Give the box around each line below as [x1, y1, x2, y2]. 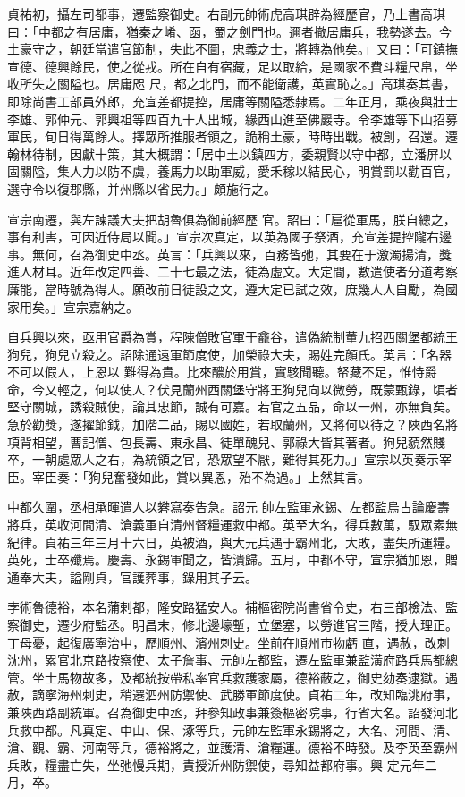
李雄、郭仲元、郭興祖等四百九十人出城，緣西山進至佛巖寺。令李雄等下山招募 [7, 109, 458, 128]
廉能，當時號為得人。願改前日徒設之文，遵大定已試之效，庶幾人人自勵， [7, 279, 433, 298]
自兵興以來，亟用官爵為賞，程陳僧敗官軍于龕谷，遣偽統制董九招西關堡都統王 [7, 327, 458, 346]
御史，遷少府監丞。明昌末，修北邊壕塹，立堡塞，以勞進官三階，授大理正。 [19, 615, 458, 633]
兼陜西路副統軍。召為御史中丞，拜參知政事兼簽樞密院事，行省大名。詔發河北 [7, 702, 458, 721]
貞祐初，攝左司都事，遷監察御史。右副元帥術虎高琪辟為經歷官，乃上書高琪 [7, 4, 445, 22]
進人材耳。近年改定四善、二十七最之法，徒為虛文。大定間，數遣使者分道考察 [7, 262, 458, 281]
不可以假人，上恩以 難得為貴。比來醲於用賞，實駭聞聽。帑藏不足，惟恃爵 [7, 362, 437, 381]
